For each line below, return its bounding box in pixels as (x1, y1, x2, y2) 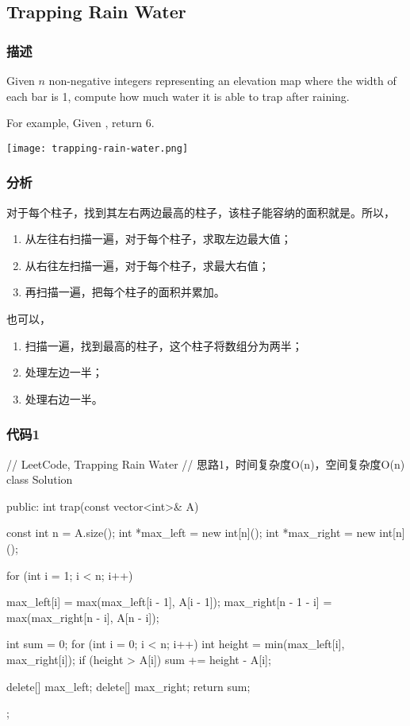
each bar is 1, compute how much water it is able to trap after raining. (6, 87, 350, 104)
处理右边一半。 (25, 390, 103, 407)
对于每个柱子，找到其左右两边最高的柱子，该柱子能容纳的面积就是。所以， (6, 203, 395, 220)
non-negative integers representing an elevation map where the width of (48, 72, 397, 88)
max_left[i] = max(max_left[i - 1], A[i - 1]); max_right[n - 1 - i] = (6, 593, 332, 610)
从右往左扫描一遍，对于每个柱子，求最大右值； (25, 257, 270, 273)
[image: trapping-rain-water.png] (6, 142, 189, 154)
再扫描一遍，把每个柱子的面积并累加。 (25, 284, 225, 300)
